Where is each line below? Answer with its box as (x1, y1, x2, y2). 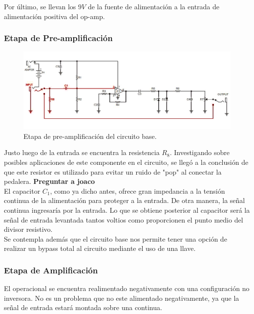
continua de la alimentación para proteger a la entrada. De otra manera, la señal (4, 195, 245, 205)
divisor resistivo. (4, 224, 53, 234)
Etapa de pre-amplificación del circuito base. (23, 131, 157, 141)
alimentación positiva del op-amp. (4, 11, 105, 21)
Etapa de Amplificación (4, 264, 98, 276)
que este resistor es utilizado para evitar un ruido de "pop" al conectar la (4, 166, 222, 177)
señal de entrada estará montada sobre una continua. (4, 302, 162, 313)
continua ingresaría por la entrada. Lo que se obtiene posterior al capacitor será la (4, 205, 250, 215)
